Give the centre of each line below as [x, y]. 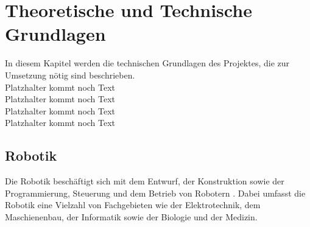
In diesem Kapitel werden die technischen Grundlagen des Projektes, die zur [147, 63]
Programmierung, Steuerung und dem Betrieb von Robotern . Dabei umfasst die [155, 193]
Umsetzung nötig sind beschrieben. [70, 75]
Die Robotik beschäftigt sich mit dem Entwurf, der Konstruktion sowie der [145, 181]
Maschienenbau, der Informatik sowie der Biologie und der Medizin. [131, 216]
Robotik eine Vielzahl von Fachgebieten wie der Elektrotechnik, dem [133, 205]
